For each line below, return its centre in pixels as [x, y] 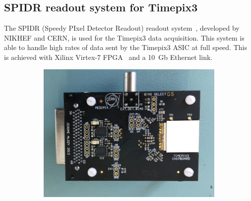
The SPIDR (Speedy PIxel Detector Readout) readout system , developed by [122, 28]
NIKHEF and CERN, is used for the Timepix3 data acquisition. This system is [124, 37]
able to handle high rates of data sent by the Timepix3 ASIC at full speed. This [125, 47]
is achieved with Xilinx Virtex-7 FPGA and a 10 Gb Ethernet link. [108, 57]
